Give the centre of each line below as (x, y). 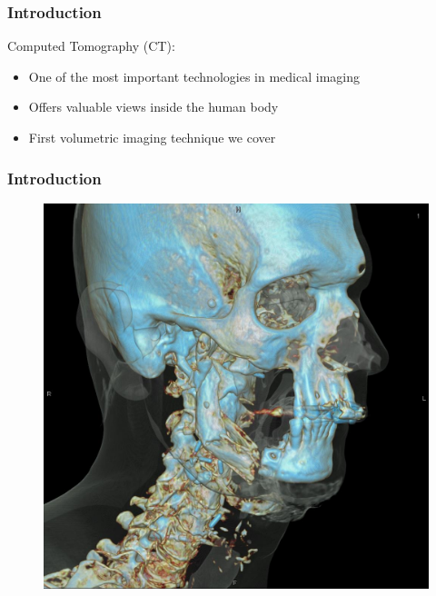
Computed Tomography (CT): (91, 46)
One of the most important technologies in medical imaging (194, 76)
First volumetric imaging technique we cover (152, 137)
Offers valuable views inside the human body (154, 107)
